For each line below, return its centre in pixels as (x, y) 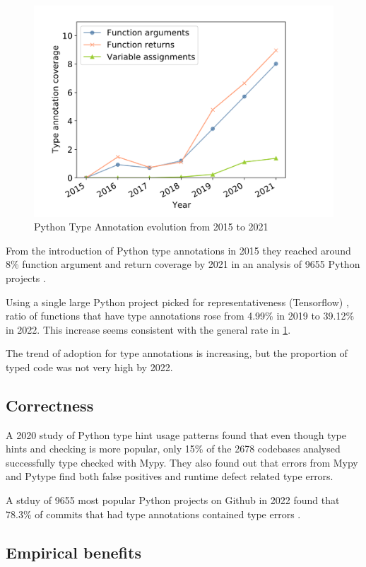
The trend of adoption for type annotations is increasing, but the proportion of (177, 353)
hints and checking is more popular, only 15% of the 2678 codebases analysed (173, 449)
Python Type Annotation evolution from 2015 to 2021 (151, 227)
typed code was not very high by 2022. (89, 367)
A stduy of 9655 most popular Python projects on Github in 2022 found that (173, 500)
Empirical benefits (73, 552)
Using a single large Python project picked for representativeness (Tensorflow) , (177, 302)
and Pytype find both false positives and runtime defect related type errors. (170, 476)
